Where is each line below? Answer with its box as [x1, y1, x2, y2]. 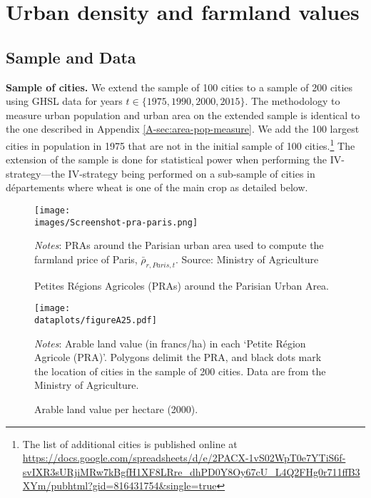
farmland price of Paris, [34, 251, 138, 266]
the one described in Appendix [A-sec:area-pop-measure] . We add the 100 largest [6, 121, 360, 136]
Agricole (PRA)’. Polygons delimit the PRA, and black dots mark [34, 350, 322, 365]
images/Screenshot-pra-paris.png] [34, 217, 198, 228]
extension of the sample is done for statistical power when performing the [6, 152, 327, 167]
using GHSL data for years [6, 93, 123, 108]
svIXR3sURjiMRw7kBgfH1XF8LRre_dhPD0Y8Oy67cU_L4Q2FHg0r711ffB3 [22, 464, 360, 479]
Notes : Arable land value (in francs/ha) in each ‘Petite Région [34, 335, 306, 350]
